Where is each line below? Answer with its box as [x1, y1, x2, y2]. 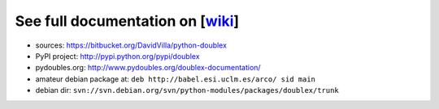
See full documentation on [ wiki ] [15, 12, 240, 30]
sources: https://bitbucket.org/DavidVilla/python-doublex [35, 40, 228, 50]
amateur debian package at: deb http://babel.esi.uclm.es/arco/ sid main [35, 73, 316, 84]
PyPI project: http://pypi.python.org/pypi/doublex [35, 51, 200, 61]
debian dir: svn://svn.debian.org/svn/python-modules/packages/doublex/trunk [35, 86, 339, 95]
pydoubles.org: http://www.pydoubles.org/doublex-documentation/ [35, 63, 261, 73]
